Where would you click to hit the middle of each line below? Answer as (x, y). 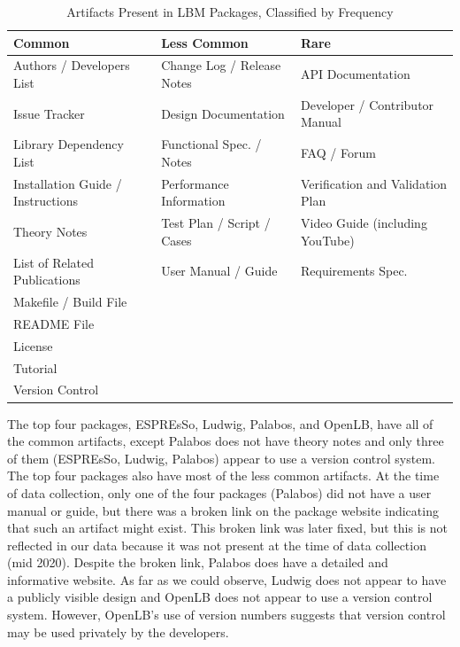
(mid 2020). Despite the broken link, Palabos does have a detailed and (198, 562)
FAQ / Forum (338, 153)
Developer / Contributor (368, 104)
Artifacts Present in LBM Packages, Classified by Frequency (230, 12)
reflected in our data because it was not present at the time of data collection (217, 545)
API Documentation (356, 74)
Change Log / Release (221, 65)
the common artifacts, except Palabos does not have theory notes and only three (226, 441)
